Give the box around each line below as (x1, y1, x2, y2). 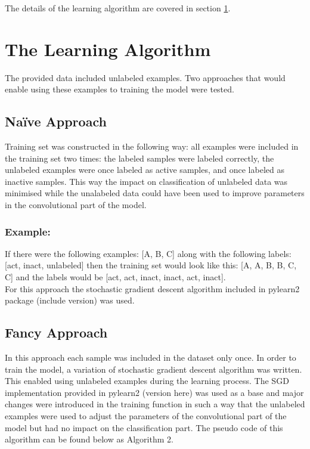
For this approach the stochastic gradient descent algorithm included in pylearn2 (5, 282, 300, 295)
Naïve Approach (5, 112, 107, 131)
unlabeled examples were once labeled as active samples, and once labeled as (5, 163, 284, 176)
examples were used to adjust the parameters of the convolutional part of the (5, 410, 287, 422)
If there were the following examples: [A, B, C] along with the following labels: (5, 247, 292, 259)
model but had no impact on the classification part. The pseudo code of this (5, 421, 283, 433)
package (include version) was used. (5, 294, 135, 306)
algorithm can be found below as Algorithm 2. (5, 433, 173, 445)
